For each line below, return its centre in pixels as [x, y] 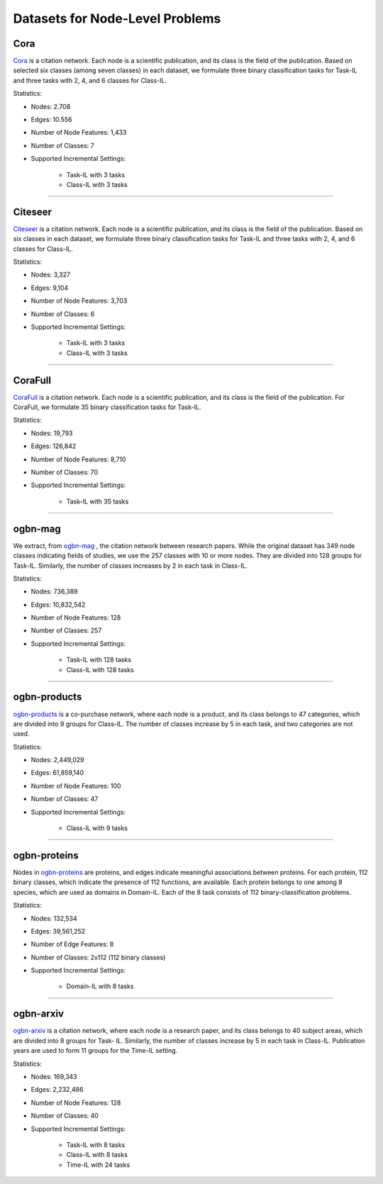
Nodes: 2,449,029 [57, 760]
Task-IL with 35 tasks [98, 501]
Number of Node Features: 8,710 [79, 459]
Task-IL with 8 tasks [96, 1144]
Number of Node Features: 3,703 [79, 301]
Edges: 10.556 [51, 120]
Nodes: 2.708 [51, 106]
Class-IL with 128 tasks [100, 669]
